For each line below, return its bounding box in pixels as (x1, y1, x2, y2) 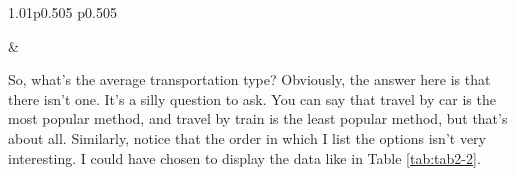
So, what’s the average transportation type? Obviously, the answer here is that (8, 69, 491, 90)
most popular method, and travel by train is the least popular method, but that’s (8, 108, 508, 129)
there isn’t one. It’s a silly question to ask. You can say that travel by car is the (8, 88, 496, 109)
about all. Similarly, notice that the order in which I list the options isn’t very (8, 127, 486, 148)
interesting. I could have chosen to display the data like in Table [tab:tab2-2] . (8, 147, 481, 168)
